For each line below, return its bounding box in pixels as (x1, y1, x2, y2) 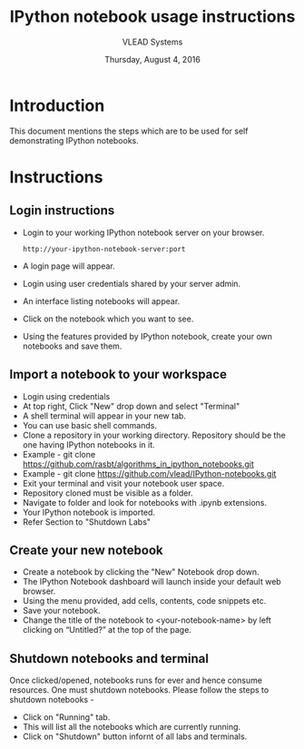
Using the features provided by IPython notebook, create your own (22, 330, 273, 341)
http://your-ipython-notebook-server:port (22, 244, 186, 253)
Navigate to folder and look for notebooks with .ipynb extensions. (22, 497, 268, 508)
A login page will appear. (22, 261, 115, 271)
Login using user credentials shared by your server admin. (22, 278, 241, 289)
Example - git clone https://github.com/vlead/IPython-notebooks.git (22, 468, 277, 478)
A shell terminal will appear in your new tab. (22, 410, 186, 421)
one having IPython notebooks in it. (22, 439, 156, 450)
